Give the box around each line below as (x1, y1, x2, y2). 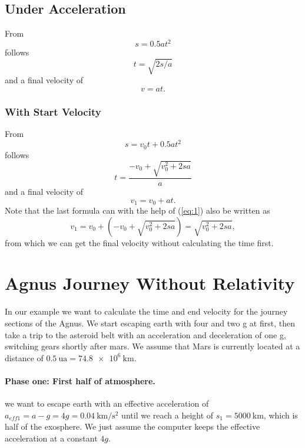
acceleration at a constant (5, 431, 98, 444)
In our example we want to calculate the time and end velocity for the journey (5, 305, 288, 318)
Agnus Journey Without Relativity (5, 271, 295, 295)
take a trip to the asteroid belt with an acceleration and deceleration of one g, (5, 328, 286, 341)
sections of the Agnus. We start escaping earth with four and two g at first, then (5, 316, 295, 329)
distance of (5, 351, 44, 364)
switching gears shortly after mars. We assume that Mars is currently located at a (5, 340, 300, 352)
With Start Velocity (5, 104, 101, 119)
